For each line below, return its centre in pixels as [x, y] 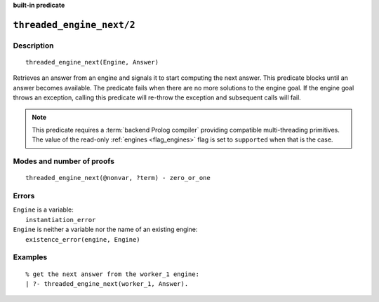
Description [33, 46]
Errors [24, 196]
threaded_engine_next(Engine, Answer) [92, 62]
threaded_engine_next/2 [74, 25]
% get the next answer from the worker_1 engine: [113, 274]
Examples [30, 257]
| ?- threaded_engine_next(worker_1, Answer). [107, 283]
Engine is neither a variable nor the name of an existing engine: [105, 229]
